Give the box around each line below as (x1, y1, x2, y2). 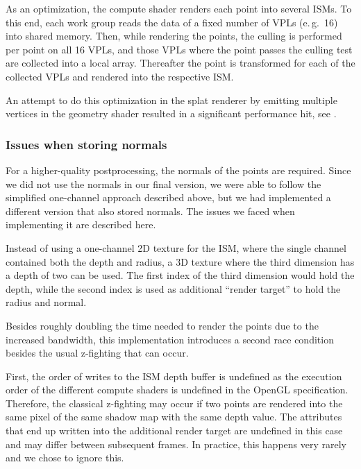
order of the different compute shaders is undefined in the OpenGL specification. (6, 382, 349, 397)
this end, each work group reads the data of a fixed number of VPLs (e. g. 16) (6, 15, 338, 29)
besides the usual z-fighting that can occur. (6, 346, 189, 360)
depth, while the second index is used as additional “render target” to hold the (6, 281, 341, 296)
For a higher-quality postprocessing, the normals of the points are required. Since (6, 162, 351, 177)
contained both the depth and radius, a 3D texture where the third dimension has (6, 254, 355, 268)
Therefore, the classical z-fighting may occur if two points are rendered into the (6, 395, 343, 410)
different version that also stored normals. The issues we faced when (6, 203, 295, 218)
